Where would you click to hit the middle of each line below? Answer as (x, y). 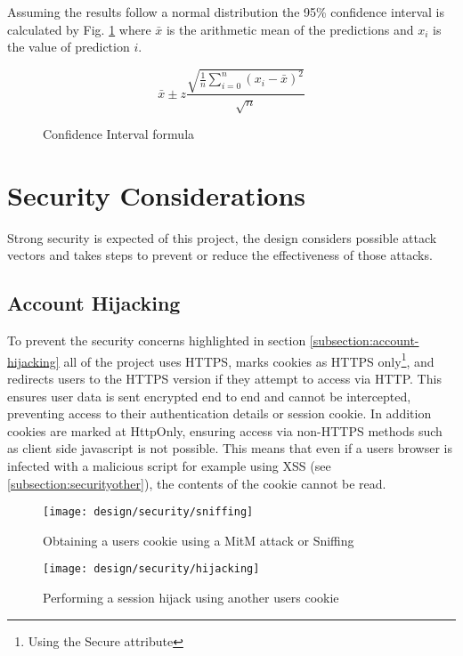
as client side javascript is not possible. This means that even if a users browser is (230, 448)
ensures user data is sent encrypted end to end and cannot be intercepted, (209, 396)
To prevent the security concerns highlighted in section (157, 340)
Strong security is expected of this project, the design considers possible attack (222, 237)
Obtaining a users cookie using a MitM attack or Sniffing (199, 540)
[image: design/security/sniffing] (148, 512)
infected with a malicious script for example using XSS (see (169, 466)
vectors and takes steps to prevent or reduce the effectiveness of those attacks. (220, 255)
